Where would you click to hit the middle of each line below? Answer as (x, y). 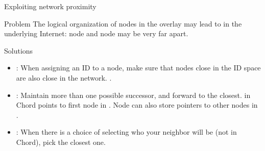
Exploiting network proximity (50, 6)
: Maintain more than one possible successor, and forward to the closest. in (133, 95)
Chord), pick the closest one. (61, 142)
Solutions (19, 50)
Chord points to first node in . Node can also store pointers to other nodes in (137, 105)
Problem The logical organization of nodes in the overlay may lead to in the (123, 23)
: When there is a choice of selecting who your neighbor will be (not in (126, 132)
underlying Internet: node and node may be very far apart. (96, 33)
